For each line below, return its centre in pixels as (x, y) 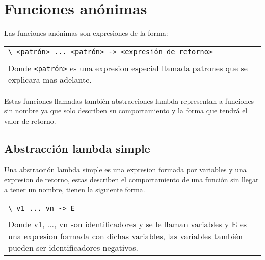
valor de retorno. (30, 120)
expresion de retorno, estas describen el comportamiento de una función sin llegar (131, 179)
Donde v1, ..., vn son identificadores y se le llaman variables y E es (128, 224)
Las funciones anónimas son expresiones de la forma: (86, 33)
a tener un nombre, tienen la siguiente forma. (75, 189)
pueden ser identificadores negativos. (73, 248)
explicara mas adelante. (50, 79)
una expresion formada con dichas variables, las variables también (126, 236)
